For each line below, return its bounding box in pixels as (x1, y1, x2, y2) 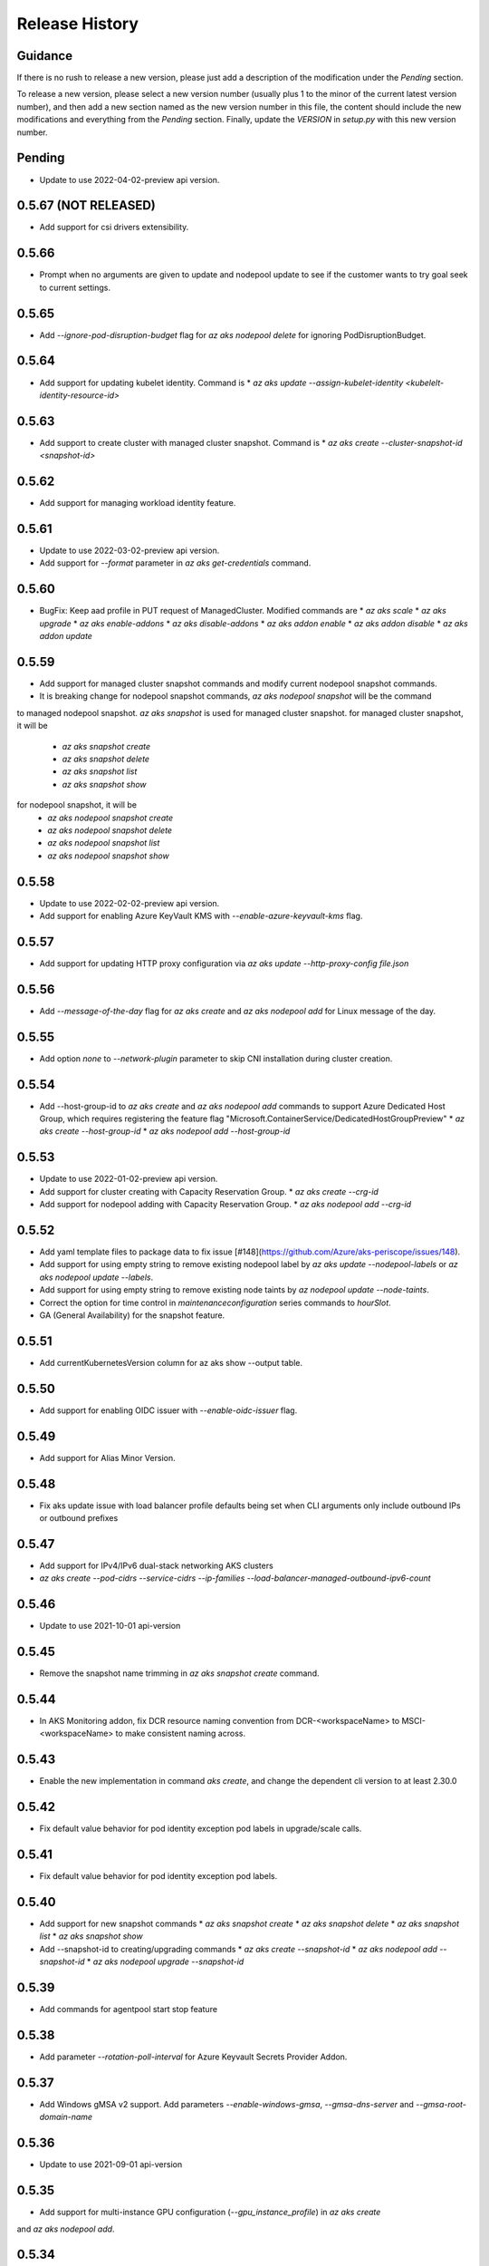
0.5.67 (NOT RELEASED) (16, 198, 156, 213)
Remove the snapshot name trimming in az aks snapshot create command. (39, 1668, 320, 1679)
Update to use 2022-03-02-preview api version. (39, 545, 220, 557)
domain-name (39, 2112, 93, 2123)
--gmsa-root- (415, 2098, 466, 2109)
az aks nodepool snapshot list (47, 838, 160, 848)
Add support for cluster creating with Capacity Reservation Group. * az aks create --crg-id (39, 1186, 379, 1196)
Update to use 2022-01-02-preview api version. (39, 1174, 218, 1185)
